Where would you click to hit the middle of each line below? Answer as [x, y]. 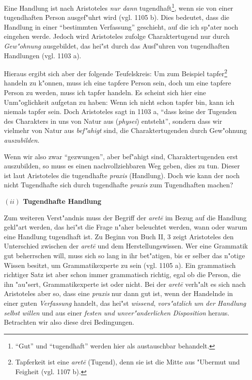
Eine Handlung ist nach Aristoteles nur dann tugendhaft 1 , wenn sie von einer [119, 7]
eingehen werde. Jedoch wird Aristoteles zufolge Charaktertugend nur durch [117, 36]
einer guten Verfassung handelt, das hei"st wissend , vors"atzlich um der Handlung [125, 303]
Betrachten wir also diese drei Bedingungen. [69, 322]
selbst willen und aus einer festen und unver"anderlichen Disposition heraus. [117, 312]
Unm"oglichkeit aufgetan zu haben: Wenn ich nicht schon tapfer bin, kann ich [119, 102]
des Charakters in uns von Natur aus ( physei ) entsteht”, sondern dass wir [113, 121]
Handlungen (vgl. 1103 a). [43, 55]
